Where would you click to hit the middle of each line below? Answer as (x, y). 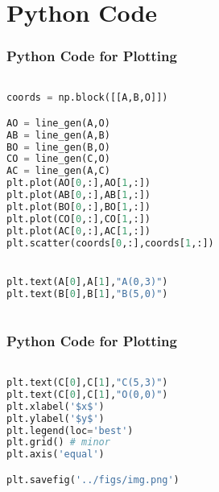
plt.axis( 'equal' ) (56, 455)
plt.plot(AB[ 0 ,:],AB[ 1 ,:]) (79, 195)
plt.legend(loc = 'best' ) (70, 430)
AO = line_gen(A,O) (58, 123)
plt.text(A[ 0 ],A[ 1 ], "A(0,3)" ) (87, 281)
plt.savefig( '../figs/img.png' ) (93, 480)
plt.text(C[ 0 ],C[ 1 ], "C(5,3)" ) (87, 382)
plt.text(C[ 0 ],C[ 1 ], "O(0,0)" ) (87, 394)
